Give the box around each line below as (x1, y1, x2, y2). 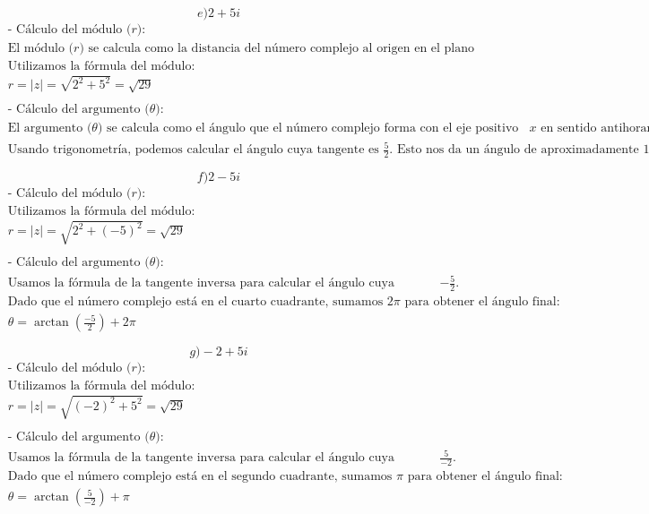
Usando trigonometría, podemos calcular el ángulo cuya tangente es (7, 143, 379, 157)
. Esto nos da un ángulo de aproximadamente (389, 143, 639, 157)
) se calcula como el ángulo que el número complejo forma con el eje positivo (97, 122, 519, 135)
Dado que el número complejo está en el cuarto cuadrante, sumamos (7, 296, 384, 309)
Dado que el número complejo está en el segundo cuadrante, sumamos (7, 470, 393, 484)
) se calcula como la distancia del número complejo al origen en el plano (79, 42, 475, 56)
